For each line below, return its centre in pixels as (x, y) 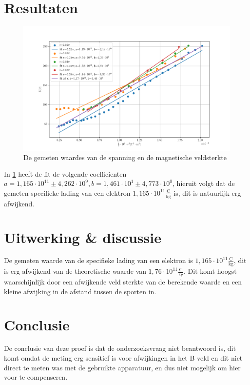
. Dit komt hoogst (210, 271)
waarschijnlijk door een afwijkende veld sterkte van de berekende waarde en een (123, 282)
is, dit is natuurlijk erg (207, 192)
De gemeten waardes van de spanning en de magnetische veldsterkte (125, 157)
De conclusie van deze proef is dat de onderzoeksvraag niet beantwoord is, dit (120, 348)
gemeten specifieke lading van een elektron (67, 192)
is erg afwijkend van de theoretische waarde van (75, 271)
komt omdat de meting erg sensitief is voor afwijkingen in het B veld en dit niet (123, 358)
